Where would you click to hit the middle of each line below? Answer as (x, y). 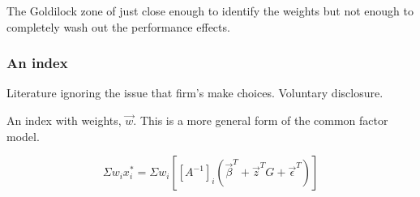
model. (23, 136)
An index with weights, (64, 120)
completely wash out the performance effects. (118, 26)
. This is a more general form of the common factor (261, 120)
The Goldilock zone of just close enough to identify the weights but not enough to (210, 11)
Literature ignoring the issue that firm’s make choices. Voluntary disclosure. (195, 93)
